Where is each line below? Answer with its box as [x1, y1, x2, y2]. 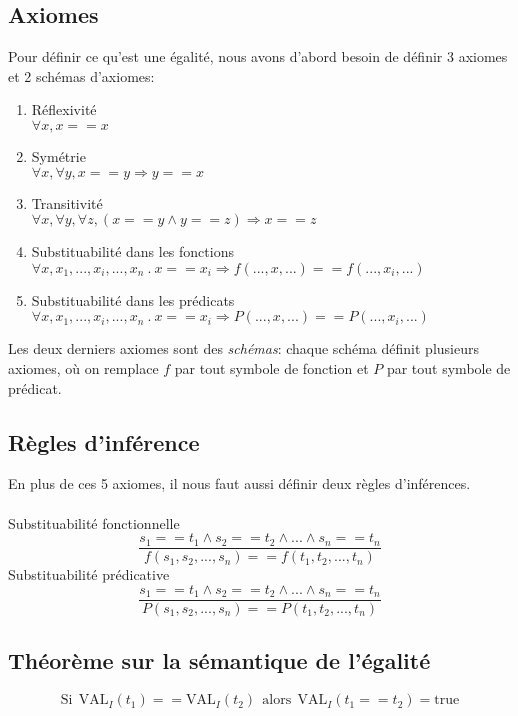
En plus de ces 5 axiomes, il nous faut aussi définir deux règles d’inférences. [8, 473, 471, 494]
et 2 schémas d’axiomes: [8, 65, 155, 86]
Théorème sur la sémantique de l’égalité [8, 645, 431, 676]
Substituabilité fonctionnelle [8, 512, 180, 533]
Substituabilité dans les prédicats [31, 289, 235, 310]
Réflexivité [31, 99, 97, 120]
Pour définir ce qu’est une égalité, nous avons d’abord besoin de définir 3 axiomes [8, 46, 508, 67]
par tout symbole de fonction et [174, 357, 369, 378]
